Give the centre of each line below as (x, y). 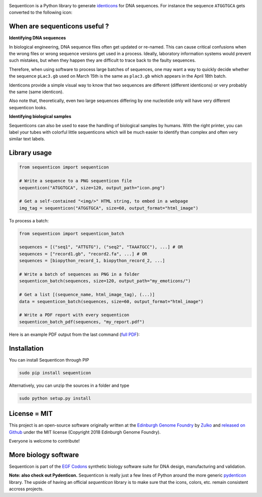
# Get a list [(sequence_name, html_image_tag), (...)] (87, 295)
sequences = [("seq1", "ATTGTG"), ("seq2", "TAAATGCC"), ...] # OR (101, 247)
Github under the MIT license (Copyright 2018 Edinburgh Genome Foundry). (85, 432)
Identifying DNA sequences (38, 38)
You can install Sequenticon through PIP (49, 360)
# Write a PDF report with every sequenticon (74, 315)
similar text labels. (27, 139)
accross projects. (26, 489)
